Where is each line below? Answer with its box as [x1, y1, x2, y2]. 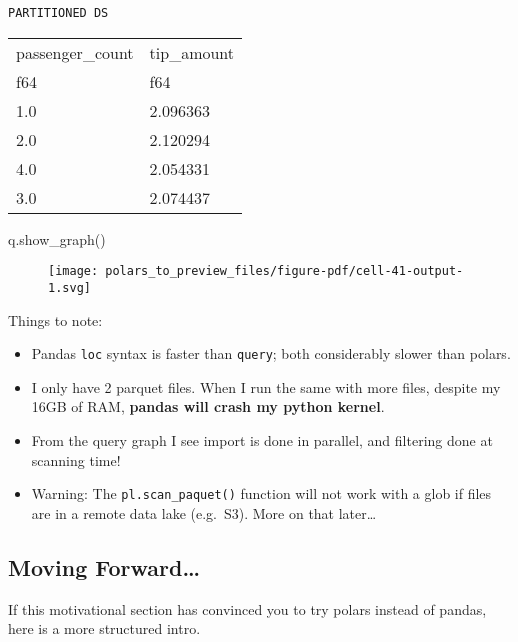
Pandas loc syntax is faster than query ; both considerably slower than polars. [31, 343, 511, 364]
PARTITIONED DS [8, 6, 109, 20]
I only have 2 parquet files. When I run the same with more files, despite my [31, 376, 501, 397]
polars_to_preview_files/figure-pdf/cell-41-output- [105, 264, 464, 279]
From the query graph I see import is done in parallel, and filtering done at [31, 430, 493, 450]
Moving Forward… [8, 551, 201, 582]
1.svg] [48, 280, 91, 295]
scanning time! [31, 449, 121, 470]
